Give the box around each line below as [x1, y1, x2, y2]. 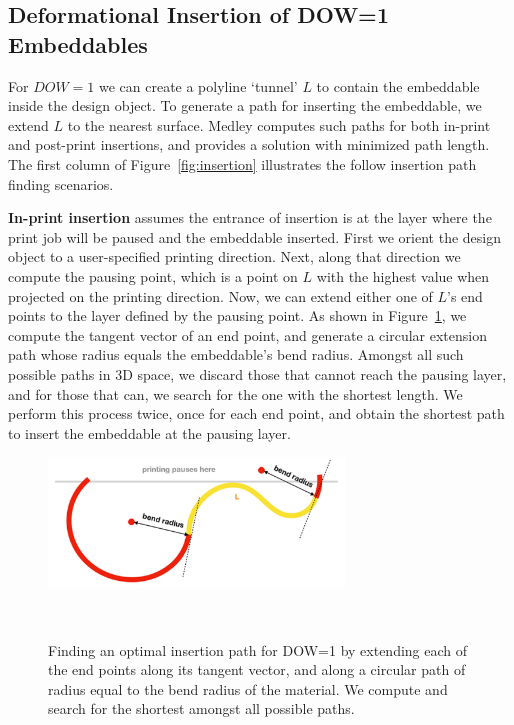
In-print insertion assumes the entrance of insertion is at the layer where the [8, 207, 492, 228]
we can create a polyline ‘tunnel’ [98, 75, 298, 96]
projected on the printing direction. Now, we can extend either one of [8, 285, 433, 306]
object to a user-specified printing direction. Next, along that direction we [8, 246, 461, 267]
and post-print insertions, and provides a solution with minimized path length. [8, 134, 490, 155]
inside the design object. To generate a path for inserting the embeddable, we [8, 95, 482, 116]
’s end [447, 285, 483, 306]
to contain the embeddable [316, 75, 480, 96]
